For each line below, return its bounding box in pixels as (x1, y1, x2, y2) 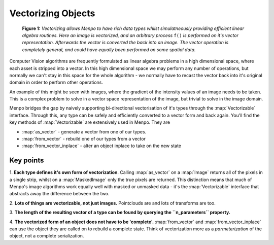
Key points (9, 156, 44, 165)
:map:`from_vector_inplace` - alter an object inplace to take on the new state (22, 143, 181, 149)
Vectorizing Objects (9, 8, 95, 19)
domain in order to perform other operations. (9, 79, 104, 86)
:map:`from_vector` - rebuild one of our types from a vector (22, 136, 146, 142)
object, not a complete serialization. (9, 233, 84, 239)
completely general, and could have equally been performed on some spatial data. (22, 46, 196, 53)
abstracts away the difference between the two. (9, 191, 110, 197)
